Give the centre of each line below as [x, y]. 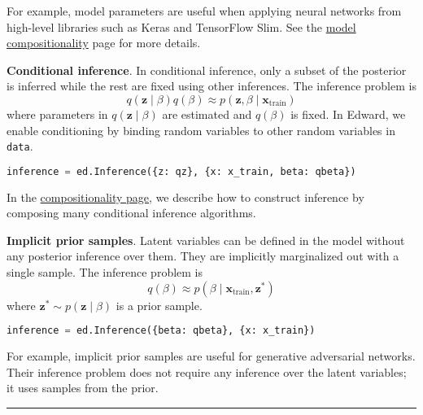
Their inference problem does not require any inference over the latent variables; [207, 371]
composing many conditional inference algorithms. [131, 213]
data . [20, 146]
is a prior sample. [159, 305]
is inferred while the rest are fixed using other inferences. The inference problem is [211, 86]
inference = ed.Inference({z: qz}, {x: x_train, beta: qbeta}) [181, 171]
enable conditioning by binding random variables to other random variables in [201, 130]
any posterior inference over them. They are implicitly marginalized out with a [203, 256]
